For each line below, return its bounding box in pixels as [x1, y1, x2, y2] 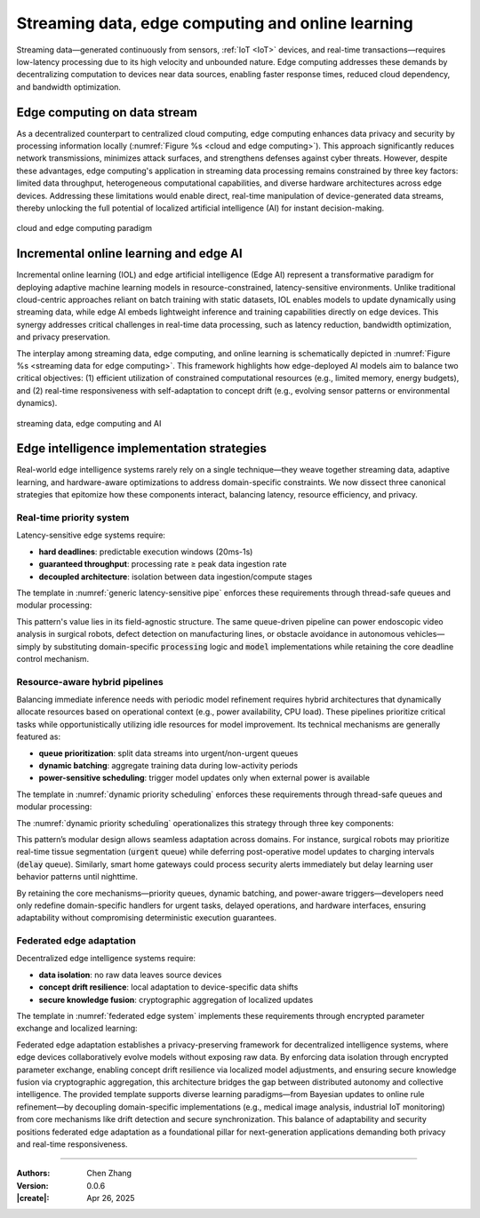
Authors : [16, 1168, 51, 1179]
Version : [16, 1180, 49, 1190]
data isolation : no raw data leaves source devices [38, 969, 222, 980]
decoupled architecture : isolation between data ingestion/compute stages [38, 571, 313, 582]
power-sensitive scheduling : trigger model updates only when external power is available [38, 773, 371, 784]
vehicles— [405, 629, 445, 640]
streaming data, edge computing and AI [16, 418, 162, 428]
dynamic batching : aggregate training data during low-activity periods [38, 760, 298, 770]
